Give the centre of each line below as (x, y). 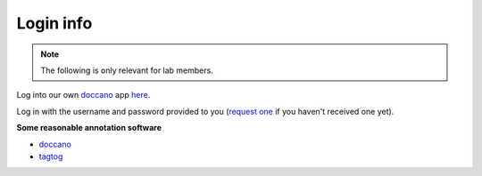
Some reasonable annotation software (89, 128)
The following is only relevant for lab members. (127, 70)
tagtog (51, 156)
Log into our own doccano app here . (83, 95)
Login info (54, 23)
